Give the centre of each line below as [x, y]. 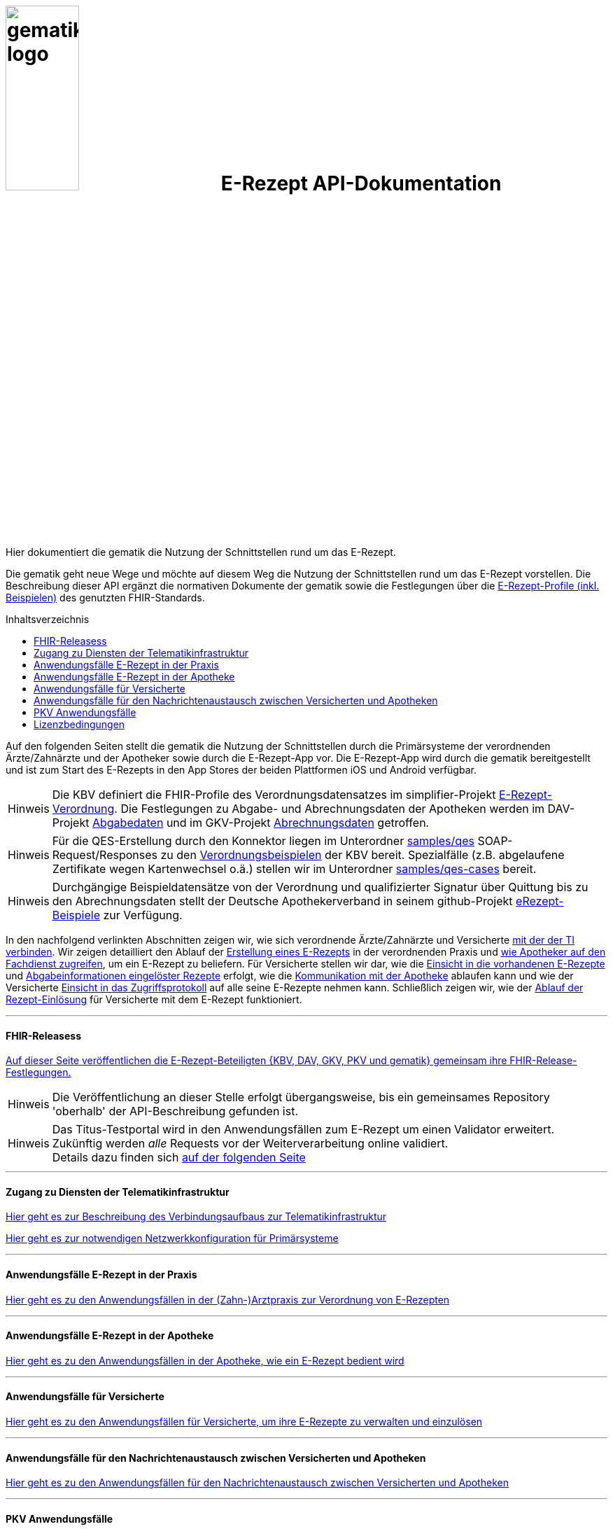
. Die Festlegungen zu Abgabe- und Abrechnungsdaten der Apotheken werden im [330, 808]
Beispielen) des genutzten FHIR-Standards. [105, 597]
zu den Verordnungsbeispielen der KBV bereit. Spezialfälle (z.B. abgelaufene [362, 854]
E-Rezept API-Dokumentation [361, 183]
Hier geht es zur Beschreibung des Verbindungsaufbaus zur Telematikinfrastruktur [196, 1217]
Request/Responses [105, 854]
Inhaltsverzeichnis [48, 619]
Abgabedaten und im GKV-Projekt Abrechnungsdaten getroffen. [261, 822]
